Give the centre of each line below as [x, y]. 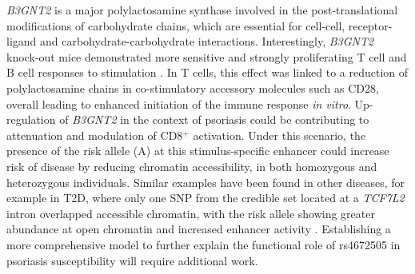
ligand [22, 41]
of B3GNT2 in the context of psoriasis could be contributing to [214, 119]
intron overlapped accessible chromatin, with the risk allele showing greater [191, 213]
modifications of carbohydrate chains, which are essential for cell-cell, [176, 25]
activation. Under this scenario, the [279, 135]
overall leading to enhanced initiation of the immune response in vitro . [179, 103]
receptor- [370, 25]
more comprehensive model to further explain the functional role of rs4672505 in [204, 244]
